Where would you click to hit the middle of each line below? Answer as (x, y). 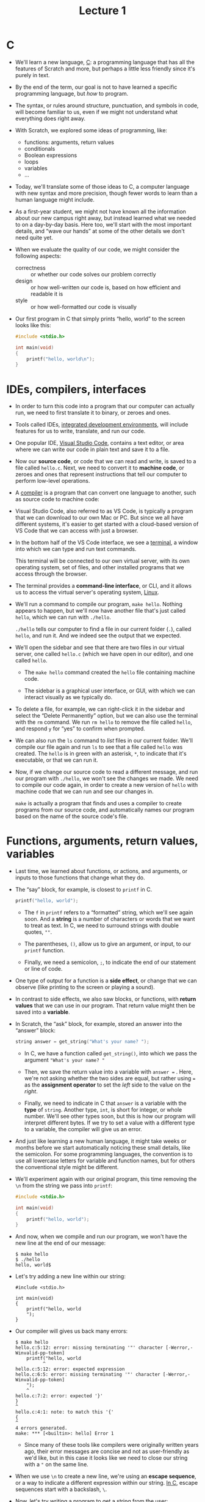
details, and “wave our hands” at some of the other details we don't (100, 231)
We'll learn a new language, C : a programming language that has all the (105, 62)
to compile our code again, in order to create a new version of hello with (106, 785)
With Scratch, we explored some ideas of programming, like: (91, 130)
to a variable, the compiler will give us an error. (83, 1129)
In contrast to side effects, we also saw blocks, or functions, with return (106, 999)
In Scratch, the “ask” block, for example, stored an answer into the (99, 1024)
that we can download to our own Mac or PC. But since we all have (99, 518)
